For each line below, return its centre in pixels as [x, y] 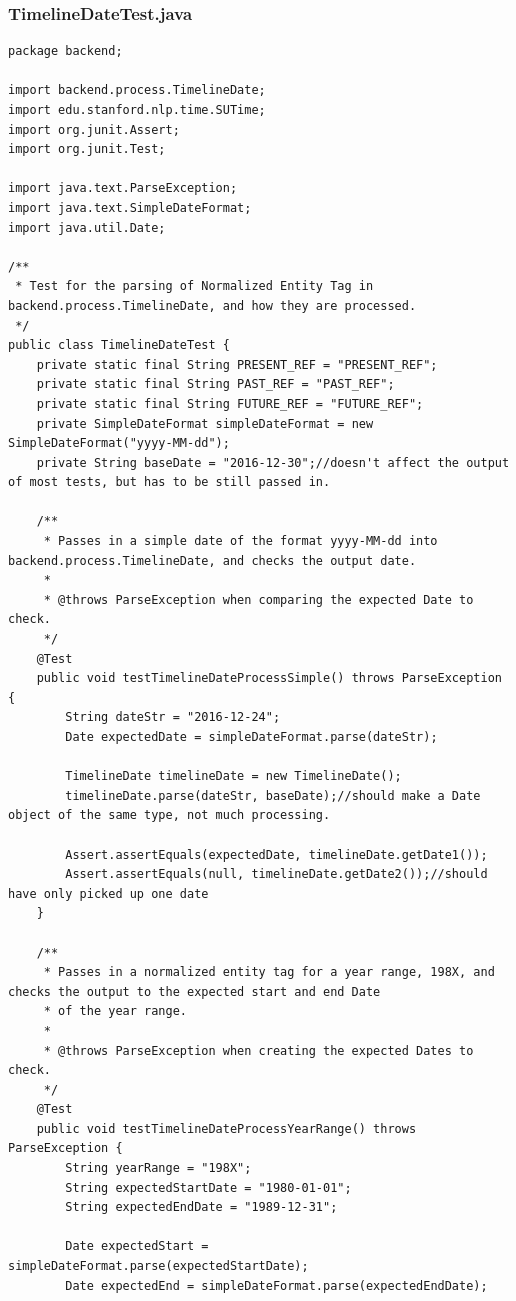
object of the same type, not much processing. [169, 815]
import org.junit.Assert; [94, 129]
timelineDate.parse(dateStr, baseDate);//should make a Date [273, 795]
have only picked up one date [108, 893]
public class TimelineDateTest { [119, 345]
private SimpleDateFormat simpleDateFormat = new [205, 423]
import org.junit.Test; [87, 149]
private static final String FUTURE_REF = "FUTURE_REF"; [230, 403]
